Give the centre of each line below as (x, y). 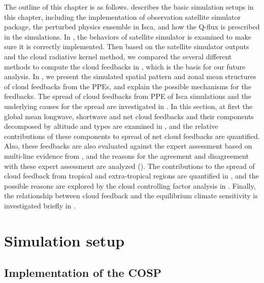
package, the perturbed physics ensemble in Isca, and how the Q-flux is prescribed (132, 27)
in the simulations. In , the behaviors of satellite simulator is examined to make (128, 36)
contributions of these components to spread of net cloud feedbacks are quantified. (132, 136)
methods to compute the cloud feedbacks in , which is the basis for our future (125, 66)
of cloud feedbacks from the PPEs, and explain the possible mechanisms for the (128, 86)
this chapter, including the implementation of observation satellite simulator (122, 16)
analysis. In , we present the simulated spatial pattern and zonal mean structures (130, 76)
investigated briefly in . (40, 205)
